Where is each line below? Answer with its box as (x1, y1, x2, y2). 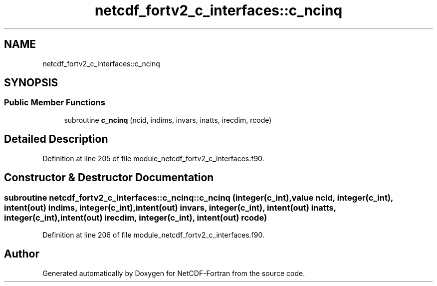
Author (4, 248, 39, 261)
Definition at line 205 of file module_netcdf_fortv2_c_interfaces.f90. (42, 154, 264, 163)
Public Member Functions (4, 97, 105, 108)
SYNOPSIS (4, 76, 58, 89)
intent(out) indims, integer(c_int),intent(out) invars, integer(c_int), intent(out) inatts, (4, 202, 336, 213)
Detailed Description (4, 133, 108, 146)
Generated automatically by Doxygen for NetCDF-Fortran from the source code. (42, 269, 305, 278)
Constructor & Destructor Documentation (4, 171, 214, 184)
